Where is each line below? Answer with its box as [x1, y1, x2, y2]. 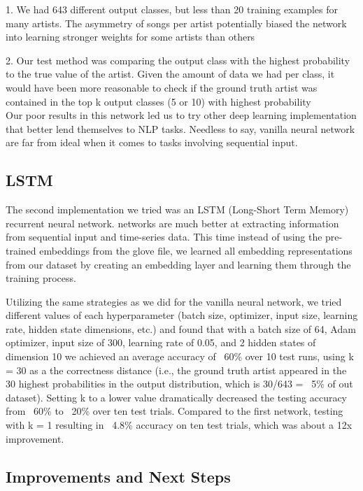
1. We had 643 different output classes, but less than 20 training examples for [6, 2, 339, 16]
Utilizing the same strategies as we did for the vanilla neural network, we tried [6, 294, 342, 308]
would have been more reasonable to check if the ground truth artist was [6, 80, 318, 94]
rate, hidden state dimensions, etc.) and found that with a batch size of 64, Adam [6, 321, 356, 336]
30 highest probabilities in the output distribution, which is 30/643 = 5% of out [6, 376, 353, 391]
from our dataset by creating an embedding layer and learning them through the [6, 257, 351, 271]
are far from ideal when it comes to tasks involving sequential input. [6, 135, 298, 150]
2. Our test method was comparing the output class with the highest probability [6, 52, 350, 67]
